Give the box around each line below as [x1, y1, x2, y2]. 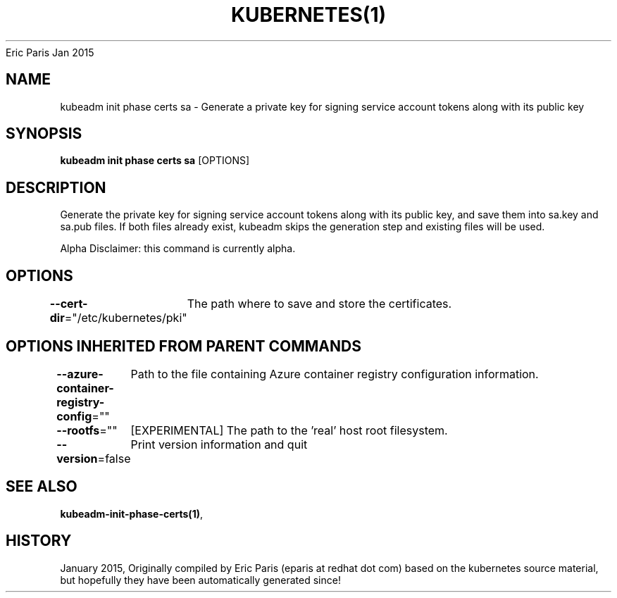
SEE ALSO [6, 478, 77, 496]
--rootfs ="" [56, 423, 118, 437]
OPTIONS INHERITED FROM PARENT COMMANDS [6, 337, 361, 355]
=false [97, 451, 131, 466]
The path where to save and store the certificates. [187, 297, 452, 311]
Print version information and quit [130, 437, 308, 451]
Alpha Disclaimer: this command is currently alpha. [60, 242, 296, 255]
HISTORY [6, 532, 72, 550]
